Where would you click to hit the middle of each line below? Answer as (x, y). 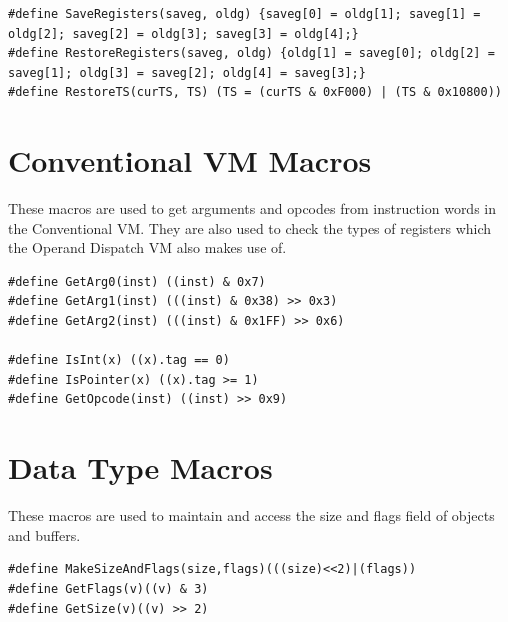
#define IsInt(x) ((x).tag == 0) (119, 360)
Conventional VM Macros (190, 160)
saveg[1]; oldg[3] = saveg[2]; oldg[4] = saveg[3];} (187, 72)
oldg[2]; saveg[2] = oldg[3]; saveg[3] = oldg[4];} (183, 33)
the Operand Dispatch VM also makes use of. (147, 247)
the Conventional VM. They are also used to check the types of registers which (250, 227)
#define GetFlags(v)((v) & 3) (108, 588)
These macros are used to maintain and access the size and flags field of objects (251, 515)
